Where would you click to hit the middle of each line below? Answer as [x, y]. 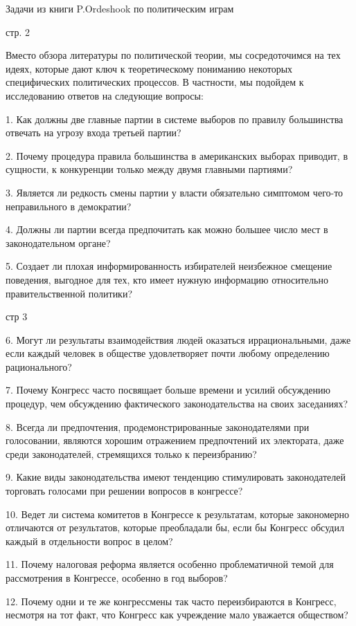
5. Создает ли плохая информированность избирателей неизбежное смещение [169, 266]
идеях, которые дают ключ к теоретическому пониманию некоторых [149, 68]
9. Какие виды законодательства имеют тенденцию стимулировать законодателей [176, 477]
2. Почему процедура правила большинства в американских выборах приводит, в [177, 155]
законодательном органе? [58, 242]
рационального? [39, 366]
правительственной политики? [69, 293]
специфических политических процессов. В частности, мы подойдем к [155, 82]
